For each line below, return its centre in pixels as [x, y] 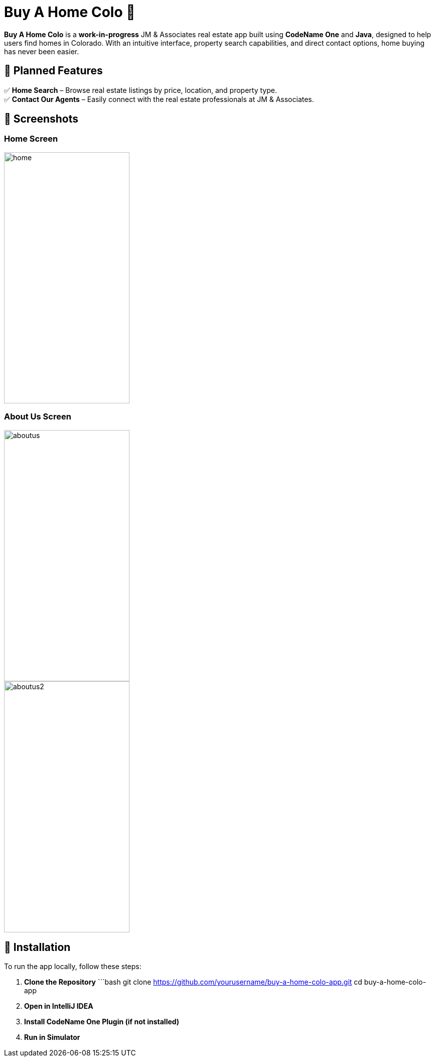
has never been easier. [42, 51]
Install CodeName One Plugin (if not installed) [102, 1022]
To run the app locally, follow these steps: [73, 967]
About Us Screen [38, 417]
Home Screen [31, 139]
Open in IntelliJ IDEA [59, 1006]
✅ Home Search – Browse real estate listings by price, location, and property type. [140, 90]
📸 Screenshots [41, 119]
